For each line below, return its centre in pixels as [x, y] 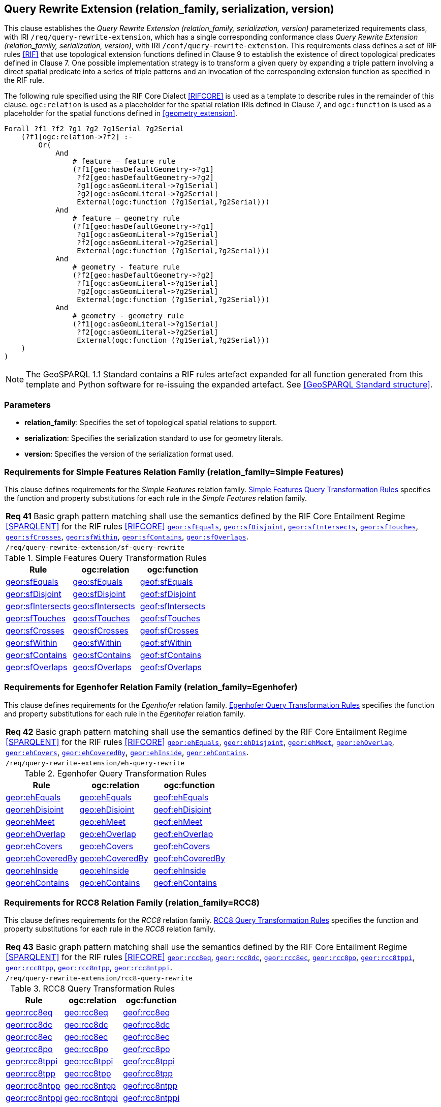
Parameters [27, 405]
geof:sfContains [171, 655]
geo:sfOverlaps [102, 667]
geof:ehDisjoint [182, 809]
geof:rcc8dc [146, 1025]
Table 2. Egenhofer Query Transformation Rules [115, 773]
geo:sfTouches [101, 618]
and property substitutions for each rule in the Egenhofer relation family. [125, 713]
